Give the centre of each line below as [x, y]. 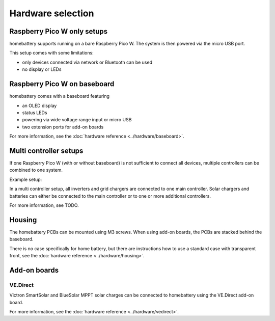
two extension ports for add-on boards [63, 127]
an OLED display [39, 105]
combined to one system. [36, 170]
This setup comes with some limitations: [51, 53]
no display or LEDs [42, 69]
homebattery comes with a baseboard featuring [59, 96]
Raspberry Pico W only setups [59, 31]
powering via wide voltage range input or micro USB [77, 120]
